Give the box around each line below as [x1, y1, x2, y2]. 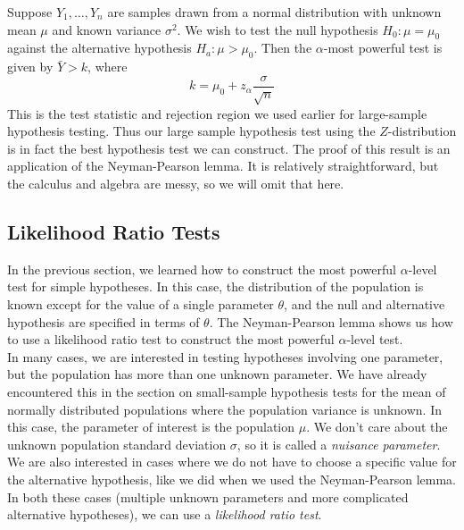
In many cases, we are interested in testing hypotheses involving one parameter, [7, 347, 443, 366]
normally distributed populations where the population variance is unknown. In [7, 400, 442, 418]
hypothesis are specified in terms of [7, 312, 200, 331]
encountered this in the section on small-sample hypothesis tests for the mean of [7, 382, 446, 400]
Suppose [7, 3, 53, 21]
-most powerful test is [323, 38, 443, 57]
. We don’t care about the [306, 417, 448, 436]
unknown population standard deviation [7, 434, 227, 453]
